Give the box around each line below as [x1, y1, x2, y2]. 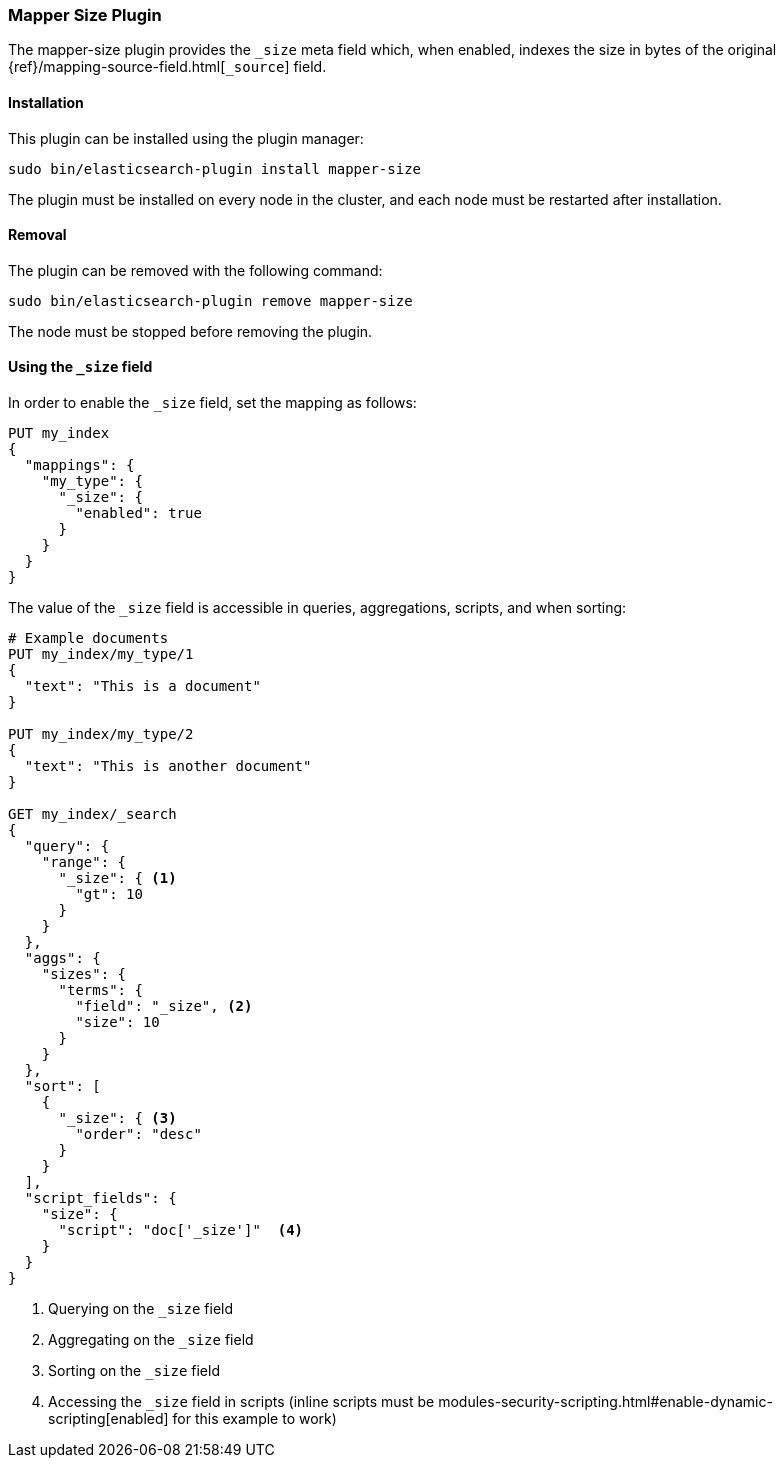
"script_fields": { [24, 1190, 177, 1207]
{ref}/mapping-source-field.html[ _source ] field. [8, 58, 327, 76]
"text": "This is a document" [24, 678, 261, 695]
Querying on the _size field [48, 1300, 234, 1318]
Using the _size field [8, 358, 153, 376]
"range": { [41, 854, 127, 871]
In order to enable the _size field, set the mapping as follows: [8, 394, 417, 412]
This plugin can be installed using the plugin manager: [8, 129, 364, 147]
